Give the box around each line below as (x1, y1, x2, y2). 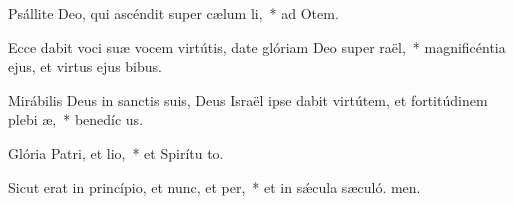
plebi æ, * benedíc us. (8, 109, 144, 130)
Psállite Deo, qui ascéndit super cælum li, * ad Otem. (8, 3, 339, 23)
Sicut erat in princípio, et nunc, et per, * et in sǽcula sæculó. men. (8, 176, 421, 197)
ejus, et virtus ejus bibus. (8, 56, 162, 77)
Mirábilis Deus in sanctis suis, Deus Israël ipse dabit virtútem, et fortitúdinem (8, 89, 488, 110)
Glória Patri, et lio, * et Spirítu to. (8, 142, 224, 163)
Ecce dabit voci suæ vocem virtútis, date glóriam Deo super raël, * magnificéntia (8, 36, 506, 57)
